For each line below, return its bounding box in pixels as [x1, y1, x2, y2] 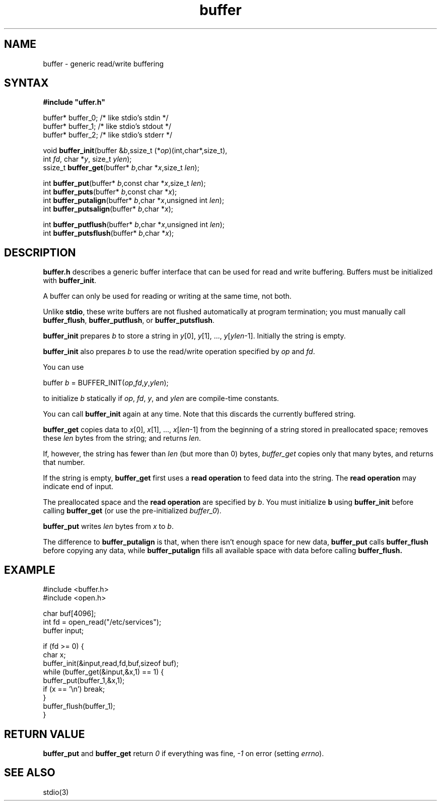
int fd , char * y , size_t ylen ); [43, 155, 132, 164]
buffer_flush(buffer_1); [43, 702, 115, 711]
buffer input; [43, 626, 84, 635]
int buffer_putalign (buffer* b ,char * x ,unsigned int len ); [43, 196, 225, 205]
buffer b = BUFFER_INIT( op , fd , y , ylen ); [43, 378, 169, 387]
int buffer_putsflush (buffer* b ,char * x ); [43, 229, 174, 238]
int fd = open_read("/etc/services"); [43, 618, 162, 627]
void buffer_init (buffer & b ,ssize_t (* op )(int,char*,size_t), [43, 146, 228, 155]
